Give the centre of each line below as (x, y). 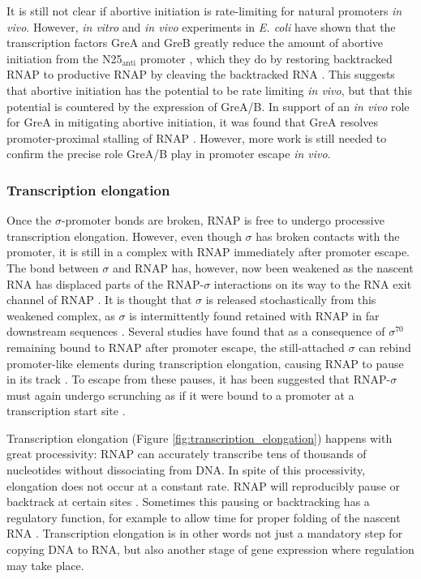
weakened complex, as (61, 315)
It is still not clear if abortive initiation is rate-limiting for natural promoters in (204, 11)
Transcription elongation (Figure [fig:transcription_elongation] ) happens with (200, 437)
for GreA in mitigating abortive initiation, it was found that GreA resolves (192, 122)
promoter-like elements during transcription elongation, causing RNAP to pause (205, 363)
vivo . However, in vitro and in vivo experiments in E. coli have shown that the (201, 26)
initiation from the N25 (64, 58)
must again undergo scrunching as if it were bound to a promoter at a (180, 395)
